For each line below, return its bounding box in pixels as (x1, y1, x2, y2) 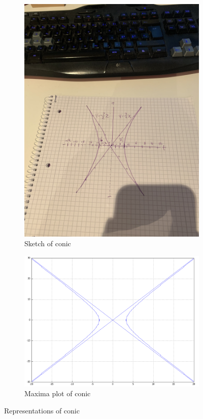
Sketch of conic (24, 238, 71, 249)
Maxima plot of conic (24, 388, 91, 399)
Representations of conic (4, 405, 80, 416)
